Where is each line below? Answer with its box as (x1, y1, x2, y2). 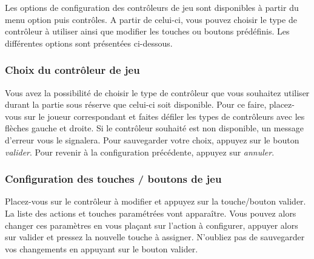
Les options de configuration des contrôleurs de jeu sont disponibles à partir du (5, 1, 299, 13)
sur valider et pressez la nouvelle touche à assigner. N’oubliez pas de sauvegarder (5, 231, 305, 243)
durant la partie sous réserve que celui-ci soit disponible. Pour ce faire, (5, 98, 267, 111)
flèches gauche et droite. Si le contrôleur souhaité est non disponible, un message (5, 122, 304, 134)
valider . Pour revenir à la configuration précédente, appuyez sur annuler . (5, 145, 275, 158)
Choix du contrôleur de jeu (5, 62, 140, 77)
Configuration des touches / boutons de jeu (5, 171, 222, 186)
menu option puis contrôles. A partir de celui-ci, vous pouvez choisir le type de (5, 13, 297, 25)
